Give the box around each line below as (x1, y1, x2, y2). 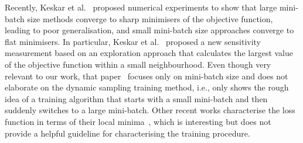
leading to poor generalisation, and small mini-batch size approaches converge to (5, 24, 294, 36)
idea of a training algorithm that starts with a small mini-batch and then (5, 92, 268, 104)
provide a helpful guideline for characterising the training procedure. (5, 127, 250, 139)
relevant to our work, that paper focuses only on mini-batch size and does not (5, 69, 288, 82)
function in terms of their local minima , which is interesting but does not (5, 115, 271, 127)
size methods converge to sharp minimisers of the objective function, (27, 12, 273, 25)
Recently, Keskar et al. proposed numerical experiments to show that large (5, 1, 277, 13)
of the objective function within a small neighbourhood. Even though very (5, 58, 271, 70)
